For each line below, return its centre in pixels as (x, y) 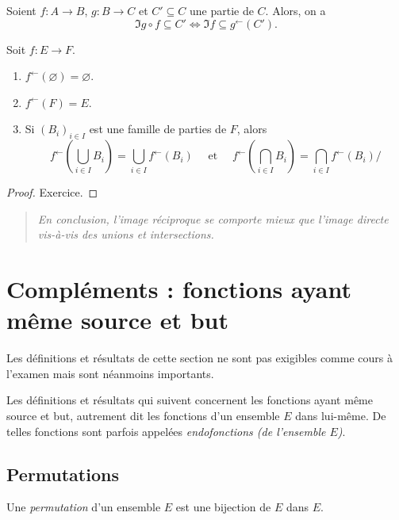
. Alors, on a (295, 10)
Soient (21, 10)
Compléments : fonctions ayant (179, 289)
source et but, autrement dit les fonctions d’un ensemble (143, 416)
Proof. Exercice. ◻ (52, 192)
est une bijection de (223, 507)
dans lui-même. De (341, 416)
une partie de (221, 10)
